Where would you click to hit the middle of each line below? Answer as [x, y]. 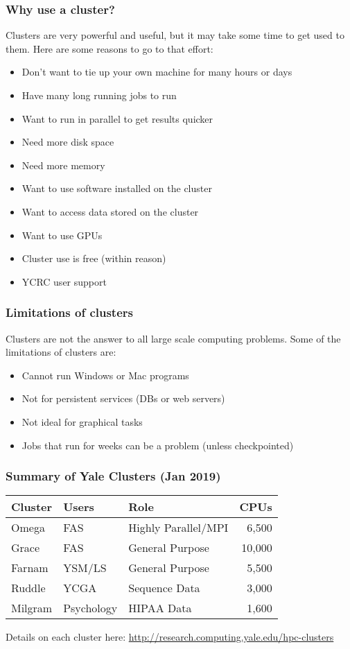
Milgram [32, 608]
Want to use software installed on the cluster [117, 188]
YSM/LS [85, 568]
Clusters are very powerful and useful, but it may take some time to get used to [175, 35]
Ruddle [28, 588]
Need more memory [63, 165]
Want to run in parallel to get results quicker [117, 118]
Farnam [30, 568]
